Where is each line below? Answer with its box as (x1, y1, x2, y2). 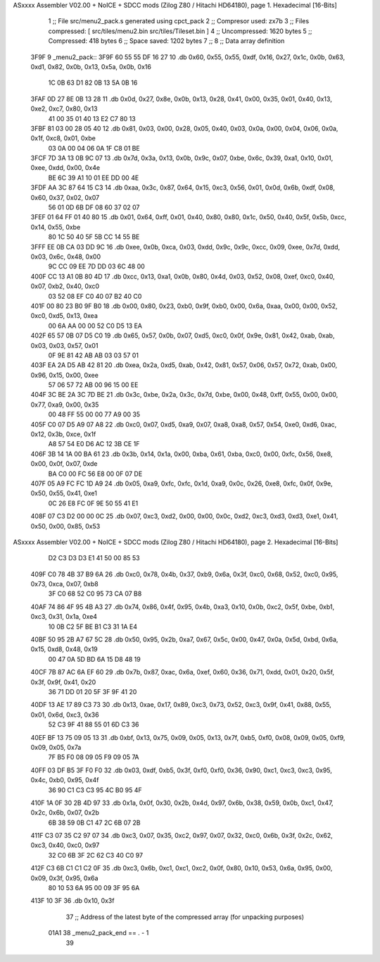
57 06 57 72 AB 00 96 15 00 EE (48, 381, 139, 389)
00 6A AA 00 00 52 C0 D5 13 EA (48, 321, 143, 330)
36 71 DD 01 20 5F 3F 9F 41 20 (48, 688, 137, 696)
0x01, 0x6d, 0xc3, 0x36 (30, 710, 99, 719)
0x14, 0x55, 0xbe (30, 223, 81, 231)
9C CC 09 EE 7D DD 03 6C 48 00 (48, 262, 146, 271)
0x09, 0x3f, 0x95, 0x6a (30, 874, 99, 882)
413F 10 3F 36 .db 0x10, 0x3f (30, 896, 115, 905)
